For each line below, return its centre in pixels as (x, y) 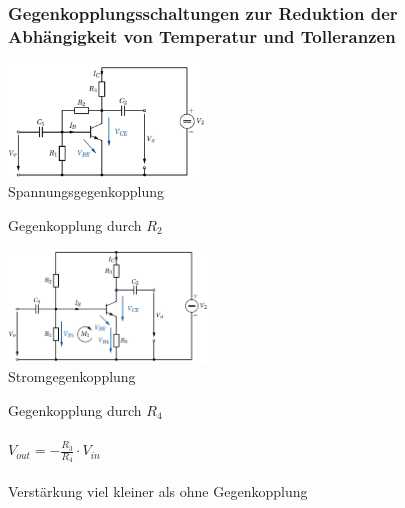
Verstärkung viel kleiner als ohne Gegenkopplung (158, 490)
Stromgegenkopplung (72, 376)
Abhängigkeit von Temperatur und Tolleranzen (202, 35)
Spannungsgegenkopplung (86, 191)
